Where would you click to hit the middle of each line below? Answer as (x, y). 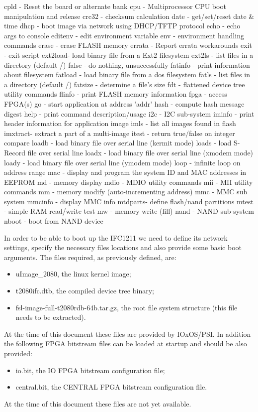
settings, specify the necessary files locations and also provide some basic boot (123, 247)
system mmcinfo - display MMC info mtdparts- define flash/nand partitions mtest (129, 201)
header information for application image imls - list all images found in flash (120, 123)
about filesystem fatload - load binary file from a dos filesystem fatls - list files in (127, 74)
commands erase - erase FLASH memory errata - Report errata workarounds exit (128, 45)
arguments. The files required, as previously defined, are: (90, 257)
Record (15, 152)
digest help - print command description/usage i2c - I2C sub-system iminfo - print (129, 113)
